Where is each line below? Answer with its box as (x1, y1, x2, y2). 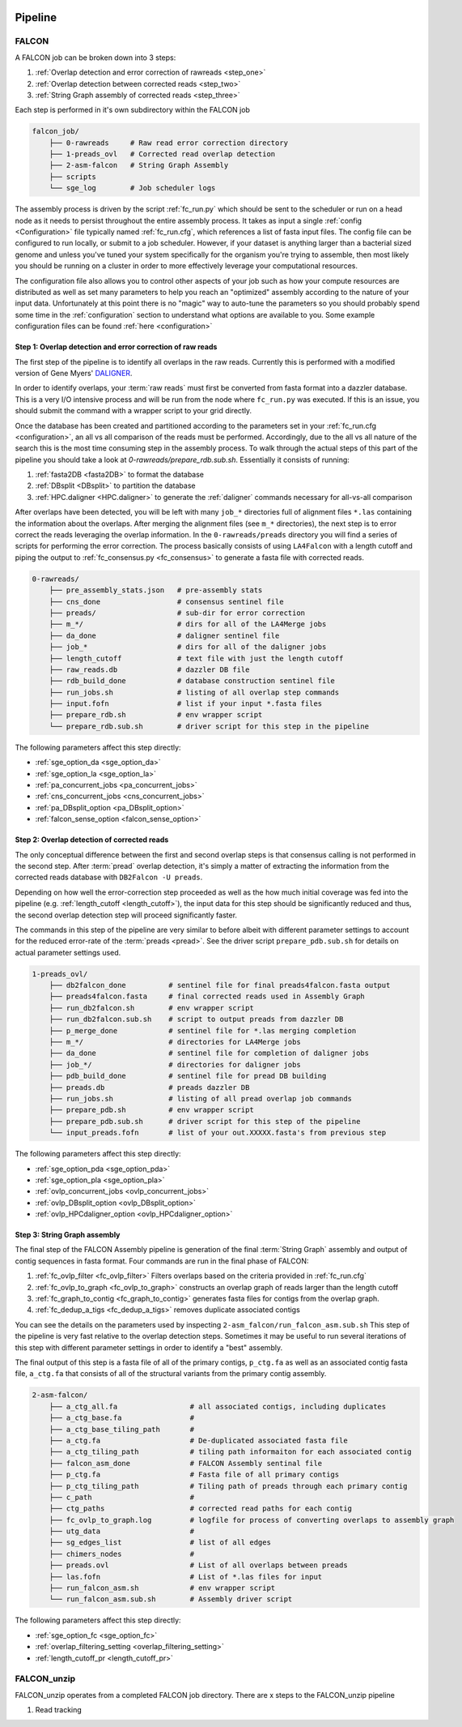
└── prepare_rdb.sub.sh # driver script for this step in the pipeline (49, 721, 370, 731)
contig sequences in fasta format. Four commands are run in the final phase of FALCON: (15, 1256, 309, 1266)
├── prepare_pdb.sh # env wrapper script (49, 1105, 254, 1114)
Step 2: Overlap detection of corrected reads (15, 835, 169, 844)
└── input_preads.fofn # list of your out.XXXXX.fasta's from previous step (49, 1128, 387, 1138)
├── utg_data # (49, 1527, 194, 1536)
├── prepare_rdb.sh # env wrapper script (49, 710, 263, 720)
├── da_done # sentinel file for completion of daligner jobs (49, 1049, 370, 1058)
